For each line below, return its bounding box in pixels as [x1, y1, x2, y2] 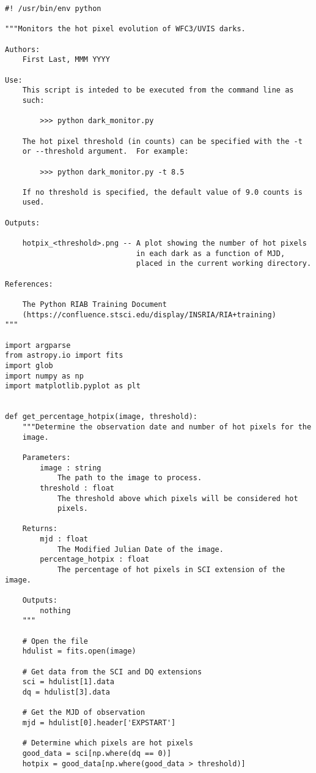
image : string [40, 463, 101, 472]
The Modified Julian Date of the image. [57, 545, 224, 554]
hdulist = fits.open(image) [22, 647, 136, 656]
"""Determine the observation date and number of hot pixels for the [22, 422, 312, 431]
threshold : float [40, 483, 114, 492]
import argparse [5, 341, 71, 350]
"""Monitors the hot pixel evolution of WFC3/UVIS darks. [5, 25, 246, 34]
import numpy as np [5, 371, 84, 380]
